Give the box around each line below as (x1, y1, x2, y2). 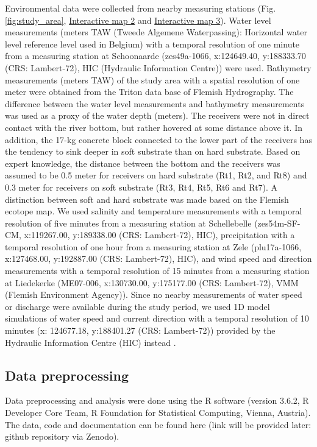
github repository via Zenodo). (5, 430, 119, 443)
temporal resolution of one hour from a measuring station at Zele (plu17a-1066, (5, 240, 302, 253)
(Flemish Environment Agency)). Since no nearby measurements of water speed (5, 288, 302, 301)
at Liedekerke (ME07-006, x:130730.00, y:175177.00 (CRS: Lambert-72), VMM (5, 276, 299, 289)
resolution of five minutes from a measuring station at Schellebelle (5, 216, 252, 229)
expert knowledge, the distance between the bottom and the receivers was (5, 157, 280, 169)
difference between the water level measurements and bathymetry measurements (5, 97, 305, 110)
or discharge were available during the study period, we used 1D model (5, 300, 270, 312)
